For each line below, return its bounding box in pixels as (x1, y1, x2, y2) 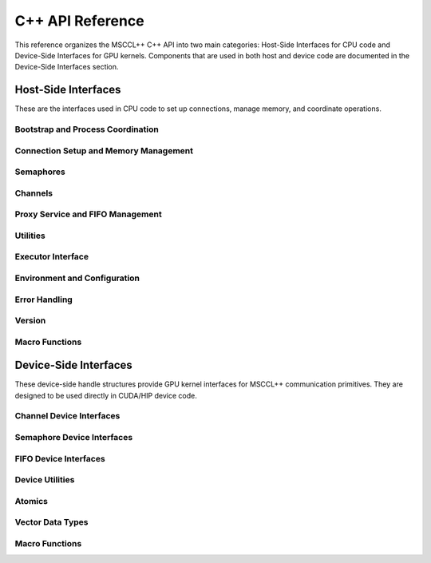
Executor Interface (14, 252, 89, 263)
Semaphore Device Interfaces (14, 432, 133, 443)
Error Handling (14, 294, 73, 305)
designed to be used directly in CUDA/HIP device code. (14, 391, 197, 400)
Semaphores (14, 166, 65, 177)
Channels (14, 188, 53, 199)
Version (14, 315, 46, 327)
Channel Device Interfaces (14, 410, 121, 422)
